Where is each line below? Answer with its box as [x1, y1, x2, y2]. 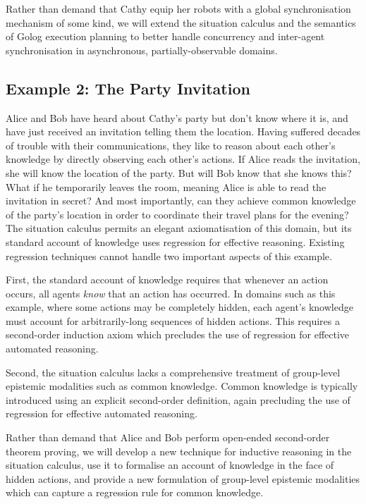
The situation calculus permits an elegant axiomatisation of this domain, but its [6, 221, 352, 235]
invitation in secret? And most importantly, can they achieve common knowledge [6, 193, 356, 208]
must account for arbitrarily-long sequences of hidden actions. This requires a [6, 313, 340, 328]
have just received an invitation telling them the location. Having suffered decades [6, 124, 361, 139]
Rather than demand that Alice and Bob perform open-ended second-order [6, 430, 330, 445]
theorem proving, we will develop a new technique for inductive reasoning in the [6, 443, 352, 458]
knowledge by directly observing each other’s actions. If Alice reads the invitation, [6, 152, 360, 166]
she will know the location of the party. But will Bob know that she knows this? [6, 165, 352, 180]
